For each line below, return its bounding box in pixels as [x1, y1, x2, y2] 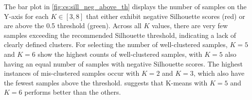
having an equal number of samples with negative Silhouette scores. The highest [4, 58, 243, 68]
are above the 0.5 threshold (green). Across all [4, 20, 142, 31]
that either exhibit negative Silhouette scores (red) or [86, 11, 245, 21]
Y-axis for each [4, 11, 49, 21]
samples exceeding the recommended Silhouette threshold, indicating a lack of [4, 30, 236, 40]
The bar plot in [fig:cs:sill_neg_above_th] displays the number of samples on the [4, 1, 247, 11]
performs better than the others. [24, 87, 121, 97]
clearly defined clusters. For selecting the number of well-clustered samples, [4, 39, 228, 50]
